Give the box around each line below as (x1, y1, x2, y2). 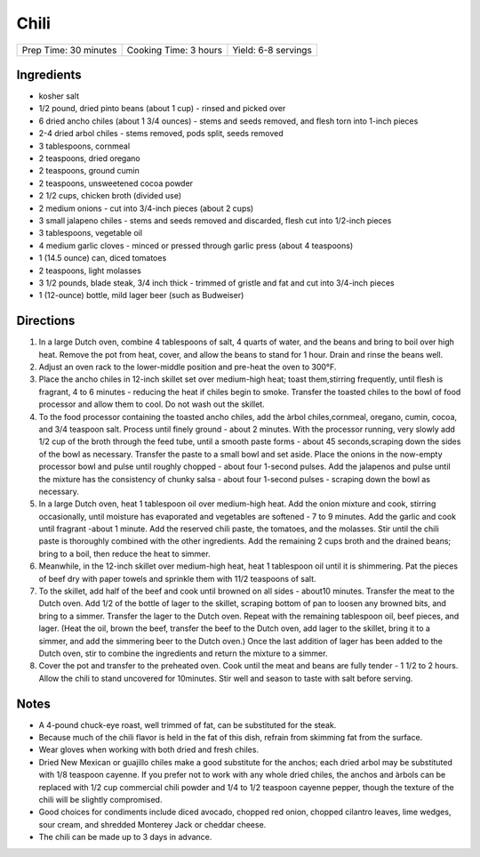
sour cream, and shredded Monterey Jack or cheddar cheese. (38, 819, 267, 829)
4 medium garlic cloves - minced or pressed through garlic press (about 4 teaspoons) (38, 240, 354, 251)
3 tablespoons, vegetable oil (38, 228, 142, 239)
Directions (16, 313, 76, 328)
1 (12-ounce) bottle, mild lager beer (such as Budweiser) (38, 290, 244, 301)
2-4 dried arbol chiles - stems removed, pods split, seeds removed (38, 128, 284, 139)
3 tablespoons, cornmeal (38, 141, 131, 151)
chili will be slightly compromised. (38, 795, 163, 805)
